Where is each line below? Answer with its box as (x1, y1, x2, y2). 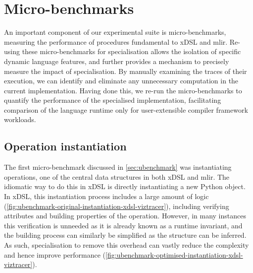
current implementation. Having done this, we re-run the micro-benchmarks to (4, 85, 242, 95)
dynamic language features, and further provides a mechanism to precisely (4, 56, 229, 66)
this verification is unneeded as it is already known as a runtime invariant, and (4, 220, 243, 230)
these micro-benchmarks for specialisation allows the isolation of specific (22, 46, 241, 57)
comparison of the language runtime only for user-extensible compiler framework (4, 104, 248, 115)
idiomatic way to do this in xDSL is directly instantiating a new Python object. (4, 181, 246, 192)
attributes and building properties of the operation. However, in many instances (4, 210, 246, 221)
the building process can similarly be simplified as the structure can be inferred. (4, 230, 247, 240)
